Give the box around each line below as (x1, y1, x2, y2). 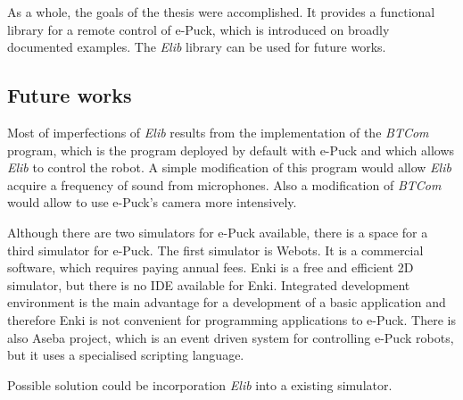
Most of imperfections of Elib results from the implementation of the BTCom (7, 122, 429, 141)
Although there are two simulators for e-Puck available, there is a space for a (7, 222, 428, 241)
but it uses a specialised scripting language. (7, 346, 244, 364)
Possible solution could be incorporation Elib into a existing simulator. (7, 375, 393, 394)
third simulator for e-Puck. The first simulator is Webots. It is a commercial (7, 240, 424, 259)
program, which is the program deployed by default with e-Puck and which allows (7, 140, 455, 159)
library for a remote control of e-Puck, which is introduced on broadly (7, 20, 390, 38)
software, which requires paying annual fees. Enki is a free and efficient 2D (7, 258, 414, 277)
